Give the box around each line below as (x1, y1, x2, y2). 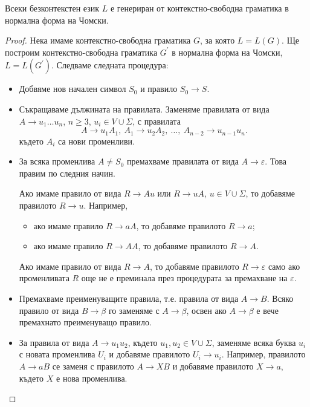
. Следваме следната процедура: (51, 59, 169, 71)
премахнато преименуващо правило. (19, 316, 152, 328)
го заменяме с (108, 304, 160, 316)
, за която (200, 34, 235, 47)
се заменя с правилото (52, 359, 134, 372)
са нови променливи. (58, 134, 135, 147)
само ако (268, 259, 300, 272)
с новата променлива (19, 348, 95, 360)
